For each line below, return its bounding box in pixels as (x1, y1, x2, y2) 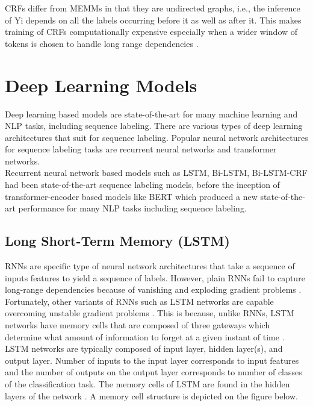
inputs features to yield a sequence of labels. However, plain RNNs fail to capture (5, 271, 305, 284)
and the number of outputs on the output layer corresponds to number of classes (5, 366, 302, 378)
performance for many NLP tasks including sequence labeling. (18, 202, 247, 214)
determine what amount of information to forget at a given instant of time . (5, 330, 285, 343)
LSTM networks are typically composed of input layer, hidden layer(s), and (5, 342, 283, 355)
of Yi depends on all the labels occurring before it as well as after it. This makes (5, 13, 302, 26)
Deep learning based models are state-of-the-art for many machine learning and (5, 107, 298, 120)
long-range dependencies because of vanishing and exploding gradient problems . (5, 283, 302, 296)
